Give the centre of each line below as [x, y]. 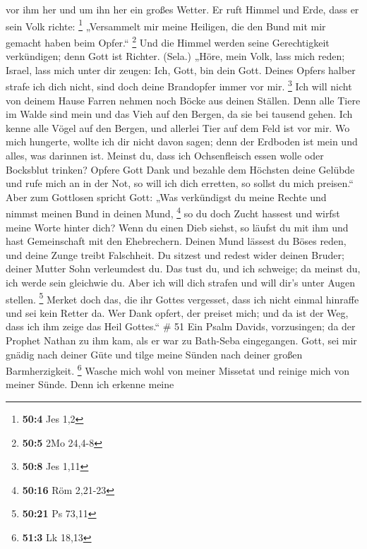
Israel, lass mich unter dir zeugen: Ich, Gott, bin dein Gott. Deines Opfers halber [181, 70]
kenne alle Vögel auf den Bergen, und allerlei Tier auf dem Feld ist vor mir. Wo [178, 127]
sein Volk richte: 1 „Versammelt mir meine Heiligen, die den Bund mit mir [166, 25]
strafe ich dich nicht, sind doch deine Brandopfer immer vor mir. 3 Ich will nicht [179, 85]
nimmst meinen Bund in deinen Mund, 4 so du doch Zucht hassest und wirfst [173, 212]
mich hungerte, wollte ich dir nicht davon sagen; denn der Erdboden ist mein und [182, 141]
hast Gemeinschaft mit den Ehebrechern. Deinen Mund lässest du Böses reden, [176, 241]
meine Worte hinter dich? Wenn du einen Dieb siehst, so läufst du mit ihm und [177, 227]
